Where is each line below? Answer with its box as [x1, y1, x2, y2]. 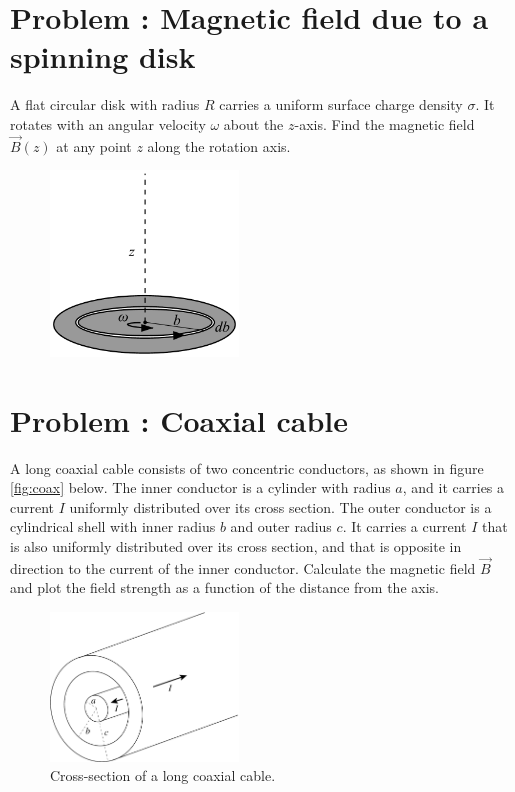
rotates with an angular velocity [10, 113, 206, 134]
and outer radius [230, 516, 332, 537]
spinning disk [10, 36, 196, 77]
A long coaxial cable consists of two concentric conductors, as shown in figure [10, 457, 484, 478]
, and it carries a [402, 477, 505, 498]
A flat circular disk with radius [10, 94, 200, 115]
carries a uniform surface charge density [219, 94, 463, 115]
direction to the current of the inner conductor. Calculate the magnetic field [10, 557, 476, 578]
